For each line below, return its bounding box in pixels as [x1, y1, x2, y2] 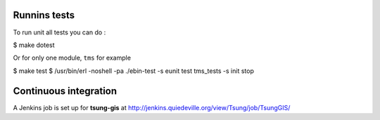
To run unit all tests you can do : [13, 28, 106, 36]
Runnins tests [13, 9, 75, 21]
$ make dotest [13, 41, 56, 49]
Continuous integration [13, 85, 118, 97]
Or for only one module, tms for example [13, 53, 132, 62]
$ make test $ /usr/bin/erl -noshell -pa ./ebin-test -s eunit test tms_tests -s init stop [13, 67, 255, 75]
